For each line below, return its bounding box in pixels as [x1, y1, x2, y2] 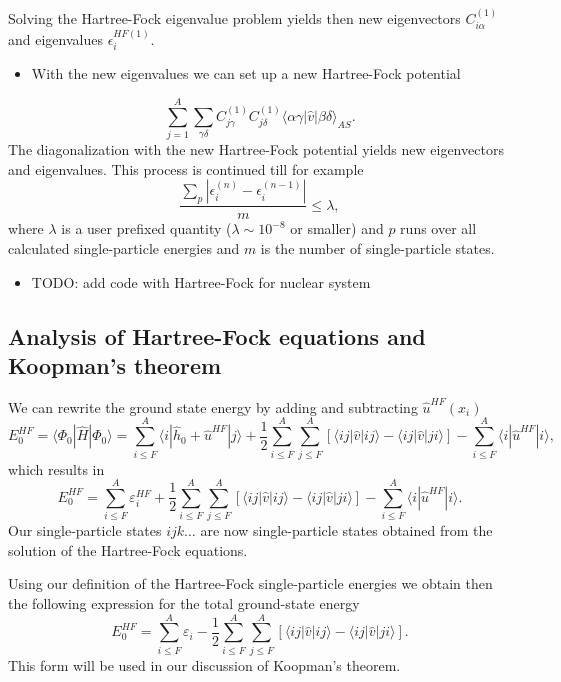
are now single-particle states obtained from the [200, 520, 493, 541]
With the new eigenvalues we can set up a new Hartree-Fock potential [31, 63, 461, 84]
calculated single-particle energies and [8, 238, 240, 258]
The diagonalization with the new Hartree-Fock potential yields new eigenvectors [8, 139, 504, 160]
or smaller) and [290, 218, 384, 239]
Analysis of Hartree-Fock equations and [8, 320, 426, 351]
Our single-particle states [8, 520, 162, 541]
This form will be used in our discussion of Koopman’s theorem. [8, 654, 401, 675]
